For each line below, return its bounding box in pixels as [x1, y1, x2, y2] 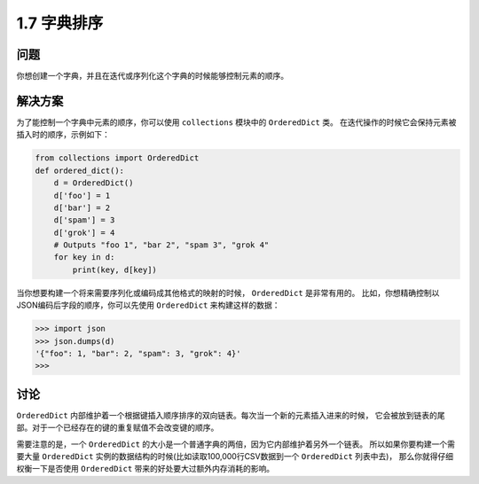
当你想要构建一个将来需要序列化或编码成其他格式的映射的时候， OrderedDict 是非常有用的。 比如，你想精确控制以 [16, 287, 440, 298]
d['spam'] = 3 [53, 215, 115, 225]
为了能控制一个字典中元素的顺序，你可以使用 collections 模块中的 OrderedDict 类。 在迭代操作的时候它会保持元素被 [16, 116, 457, 128]
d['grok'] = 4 [53, 227, 115, 238]
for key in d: [53, 253, 115, 262]
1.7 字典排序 [16, 13, 104, 33]
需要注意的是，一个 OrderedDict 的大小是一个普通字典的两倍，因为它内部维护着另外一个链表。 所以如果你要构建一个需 [16, 439, 456, 449]
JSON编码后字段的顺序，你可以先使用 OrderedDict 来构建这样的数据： [16, 300, 280, 310]
